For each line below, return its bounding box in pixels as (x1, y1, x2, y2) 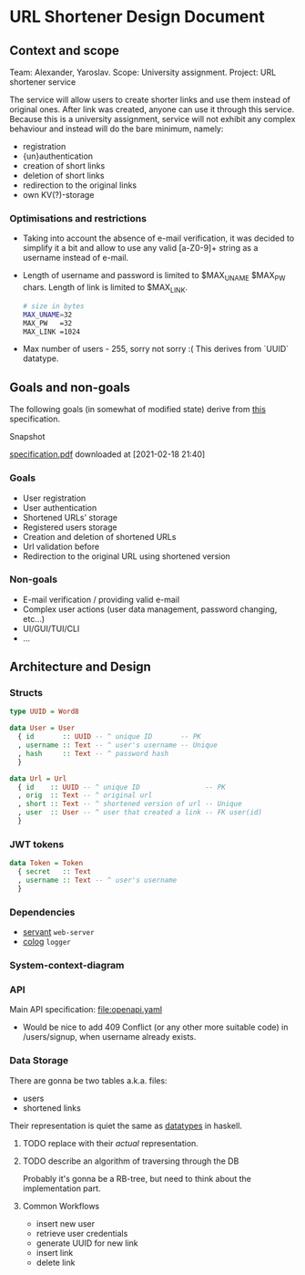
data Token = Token (9, 859, 84, 868)
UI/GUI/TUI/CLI (22, 623, 80, 634)
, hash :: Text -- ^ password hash (17, 749, 169, 758)
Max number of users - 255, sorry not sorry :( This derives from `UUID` (22, 344, 290, 355)
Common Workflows (22, 1200, 100, 1211)
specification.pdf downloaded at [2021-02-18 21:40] (9, 449, 206, 460)
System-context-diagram (9, 959, 125, 971)
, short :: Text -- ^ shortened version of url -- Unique (17, 800, 243, 809)
